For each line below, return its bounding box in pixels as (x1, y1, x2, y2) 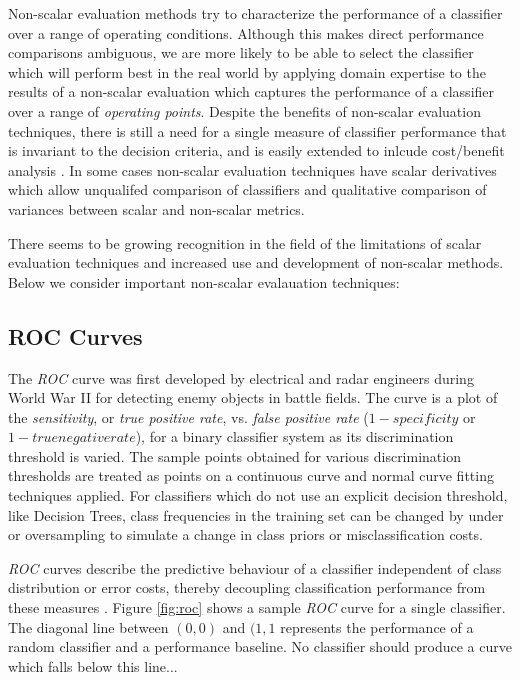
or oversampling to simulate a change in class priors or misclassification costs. (8, 524, 483, 545)
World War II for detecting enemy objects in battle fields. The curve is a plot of (8, 387, 498, 408)
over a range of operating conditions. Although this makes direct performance (8, 22, 484, 43)
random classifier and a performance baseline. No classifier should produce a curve (8, 636, 512, 657)
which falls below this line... (8, 655, 178, 676)
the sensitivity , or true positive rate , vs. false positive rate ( (8, 406, 369, 427)
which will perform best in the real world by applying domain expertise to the (8, 61, 486, 82)
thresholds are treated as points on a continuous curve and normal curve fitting (8, 465, 494, 486)
